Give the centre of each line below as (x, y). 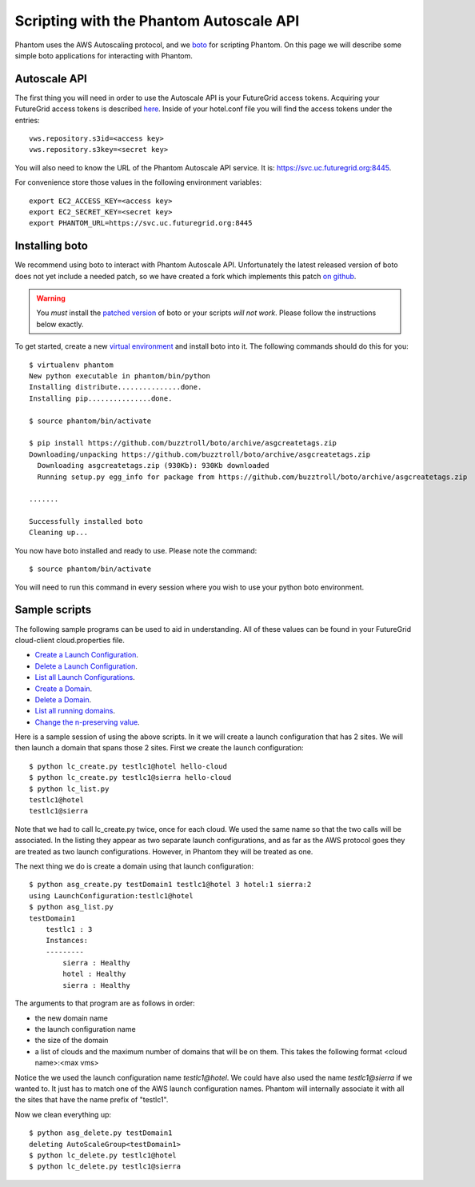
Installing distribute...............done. (116, 387)
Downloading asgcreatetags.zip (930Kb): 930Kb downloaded (153, 466)
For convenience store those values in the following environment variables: (138, 182)
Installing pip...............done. (101, 398)
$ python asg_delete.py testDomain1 (101, 1133)
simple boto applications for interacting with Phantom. (104, 55)
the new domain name (71, 1018)
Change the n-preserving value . (87, 722)
